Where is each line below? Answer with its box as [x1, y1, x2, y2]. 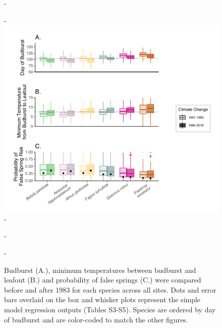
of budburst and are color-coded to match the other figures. [4, 314, 188, 324]
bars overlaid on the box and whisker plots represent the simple [4, 294, 201, 305]
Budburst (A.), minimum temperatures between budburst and [4, 264, 196, 275]
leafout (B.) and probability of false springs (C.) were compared [4, 274, 201, 285]
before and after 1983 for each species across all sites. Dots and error [4, 284, 216, 295]
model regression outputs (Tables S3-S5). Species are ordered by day [4, 304, 216, 315]
